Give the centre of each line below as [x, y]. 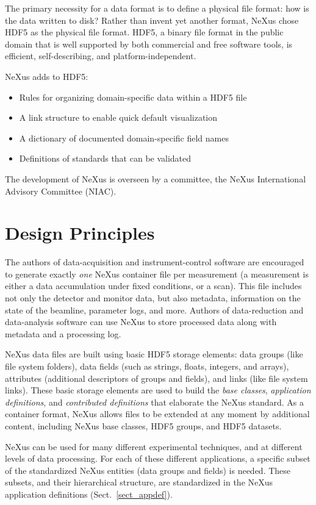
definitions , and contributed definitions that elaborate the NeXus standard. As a [154, 402]
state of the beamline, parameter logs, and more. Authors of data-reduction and [154, 310]
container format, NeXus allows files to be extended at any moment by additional [157, 414]
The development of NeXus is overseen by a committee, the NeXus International [156, 178]
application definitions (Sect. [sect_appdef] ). [89, 494]
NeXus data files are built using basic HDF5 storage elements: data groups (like [154, 354]
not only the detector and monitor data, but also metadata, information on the [153, 298]
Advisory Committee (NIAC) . [61, 191]
